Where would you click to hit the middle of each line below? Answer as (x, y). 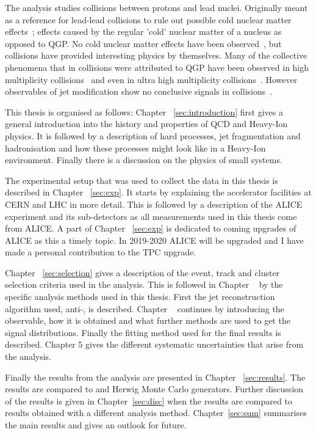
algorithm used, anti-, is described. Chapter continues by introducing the (145, 308)
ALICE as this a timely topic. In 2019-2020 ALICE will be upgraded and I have (154, 240)
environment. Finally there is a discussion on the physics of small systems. (144, 160)
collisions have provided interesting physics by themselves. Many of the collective (156, 55)
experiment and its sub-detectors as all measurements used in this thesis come (151, 216)
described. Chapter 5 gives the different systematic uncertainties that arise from (154, 344)
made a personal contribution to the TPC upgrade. (101, 252)
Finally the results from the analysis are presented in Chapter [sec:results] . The (155, 377)
